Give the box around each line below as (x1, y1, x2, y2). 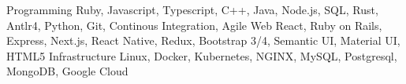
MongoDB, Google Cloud (6, 63, 129, 79)
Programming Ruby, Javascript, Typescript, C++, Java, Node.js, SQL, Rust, (6, 2, 378, 17)
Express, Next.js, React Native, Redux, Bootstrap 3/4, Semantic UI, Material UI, (6, 32, 400, 49)
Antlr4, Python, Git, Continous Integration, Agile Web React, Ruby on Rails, (6, 16, 382, 33)
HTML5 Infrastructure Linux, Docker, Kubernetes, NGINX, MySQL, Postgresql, (6, 47, 397, 64)
